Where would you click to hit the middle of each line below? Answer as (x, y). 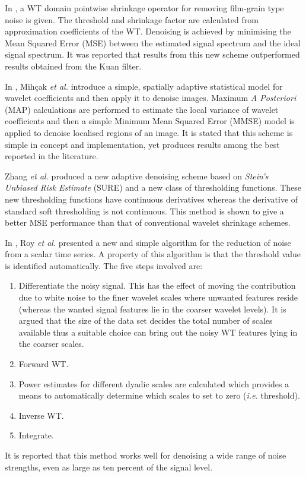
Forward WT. (44, 364)
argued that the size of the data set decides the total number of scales (146, 320)
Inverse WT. (41, 415)
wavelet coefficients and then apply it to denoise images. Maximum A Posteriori (151, 98)
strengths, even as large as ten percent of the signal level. (109, 467)
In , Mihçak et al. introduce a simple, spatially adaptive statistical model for (144, 86)
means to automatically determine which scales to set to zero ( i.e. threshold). (159, 395)
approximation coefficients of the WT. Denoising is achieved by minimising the (148, 31)
